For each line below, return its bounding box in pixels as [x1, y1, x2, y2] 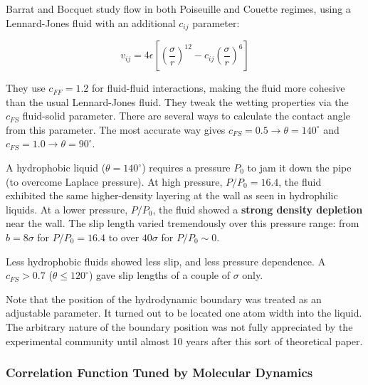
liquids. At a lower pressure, [6, 201, 128, 216]
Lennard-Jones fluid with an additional [6, 15, 176, 30]
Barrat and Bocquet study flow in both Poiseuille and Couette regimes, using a [6, 1, 351, 16]
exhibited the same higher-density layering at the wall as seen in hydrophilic [6, 188, 338, 203]
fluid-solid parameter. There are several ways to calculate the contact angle [22, 108, 350, 123]
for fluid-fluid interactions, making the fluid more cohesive [92, 80, 345, 95]
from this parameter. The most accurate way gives [6, 122, 226, 137]
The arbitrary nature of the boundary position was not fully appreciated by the [6, 319, 353, 334]
